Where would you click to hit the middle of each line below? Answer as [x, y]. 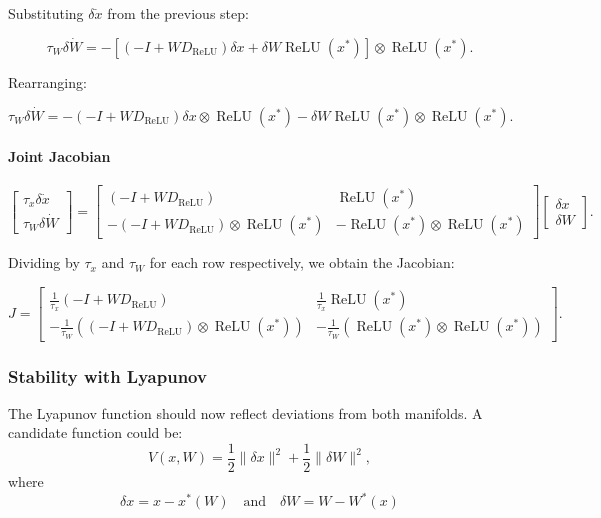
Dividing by [44, 262]
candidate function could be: [95, 432]
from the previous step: [178, 13]
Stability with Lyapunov [107, 375]
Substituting [46, 13]
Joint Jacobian [59, 156]
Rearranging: [47, 81]
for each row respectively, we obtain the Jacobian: [302, 262]
